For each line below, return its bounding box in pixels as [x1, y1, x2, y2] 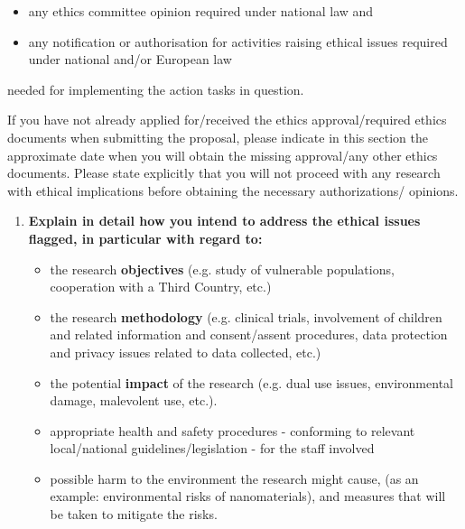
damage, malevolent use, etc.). [50, 391, 218, 410]
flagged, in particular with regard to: [28, 228, 263, 247]
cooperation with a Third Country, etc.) [50, 277, 272, 296]
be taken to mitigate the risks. [50, 505, 218, 524]
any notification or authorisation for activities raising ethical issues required [28, 32, 448, 51]
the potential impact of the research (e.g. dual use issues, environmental [50, 373, 453, 392]
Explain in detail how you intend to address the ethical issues [28, 211, 421, 230]
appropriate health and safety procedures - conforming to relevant [50, 421, 415, 440]
